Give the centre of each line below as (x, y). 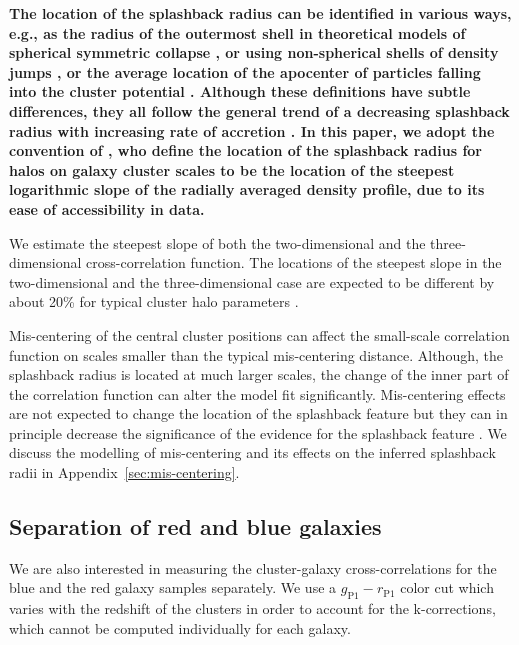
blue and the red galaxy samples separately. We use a (173, 587)
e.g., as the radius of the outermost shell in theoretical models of (237, 32)
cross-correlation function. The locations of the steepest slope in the (294, 262)
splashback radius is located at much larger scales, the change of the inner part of (259, 374)
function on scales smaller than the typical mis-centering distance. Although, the (256, 354)
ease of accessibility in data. (107, 208)
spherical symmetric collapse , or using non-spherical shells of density (254, 52)
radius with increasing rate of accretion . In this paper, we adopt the (252, 130)
